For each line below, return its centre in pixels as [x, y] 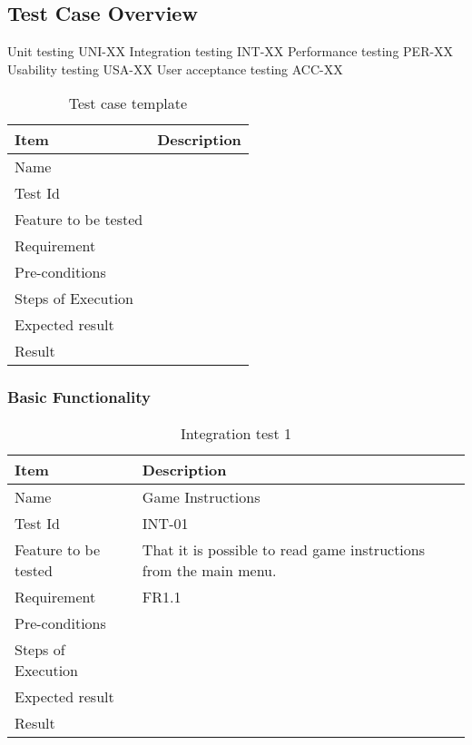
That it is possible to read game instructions [284, 549]
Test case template [128, 103]
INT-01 [165, 523]
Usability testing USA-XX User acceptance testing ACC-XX [175, 69]
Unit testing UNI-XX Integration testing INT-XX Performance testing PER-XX [231, 51]
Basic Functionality [79, 397]
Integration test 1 [236, 433]
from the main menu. [209, 570]
